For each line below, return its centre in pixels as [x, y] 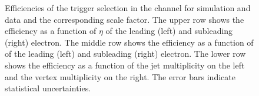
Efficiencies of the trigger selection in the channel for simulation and [128, 8]
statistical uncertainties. [48, 88]
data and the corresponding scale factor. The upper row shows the [124, 19]
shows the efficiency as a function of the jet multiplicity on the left [125, 65]
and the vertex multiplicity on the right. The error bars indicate [120, 76]
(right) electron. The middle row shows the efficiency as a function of [129, 42]
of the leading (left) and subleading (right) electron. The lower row [125, 54]
